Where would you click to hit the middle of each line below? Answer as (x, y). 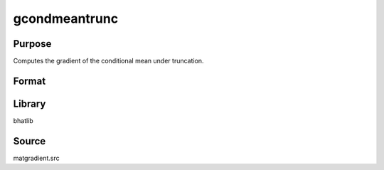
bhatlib (23, 120)
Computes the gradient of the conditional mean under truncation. (108, 61)
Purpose (32, 44)
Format (30, 81)
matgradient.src (36, 158)
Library (30, 103)
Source (30, 141)
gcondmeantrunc (66, 18)
